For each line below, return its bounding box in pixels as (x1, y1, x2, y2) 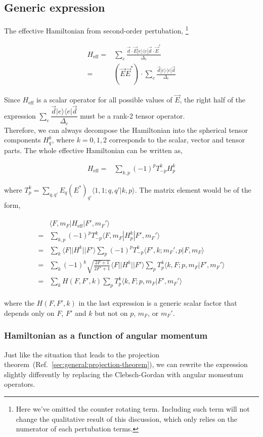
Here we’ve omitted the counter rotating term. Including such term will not (16, 404, 250, 414)
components (4, 134, 41, 145)
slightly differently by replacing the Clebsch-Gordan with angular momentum (4, 369, 243, 379)
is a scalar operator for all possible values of (36, 94, 172, 105)
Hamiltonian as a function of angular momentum (4, 329, 208, 342)
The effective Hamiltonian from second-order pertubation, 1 (4, 24, 189, 35)
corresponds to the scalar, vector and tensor (109, 134, 245, 145)
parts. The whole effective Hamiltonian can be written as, (4, 144, 183, 155)
